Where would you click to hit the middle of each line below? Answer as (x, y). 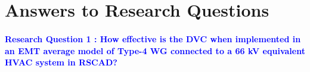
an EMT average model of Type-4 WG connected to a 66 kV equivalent (155, 50)
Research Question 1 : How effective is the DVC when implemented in (153, 38)
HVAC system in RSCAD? (61, 62)
